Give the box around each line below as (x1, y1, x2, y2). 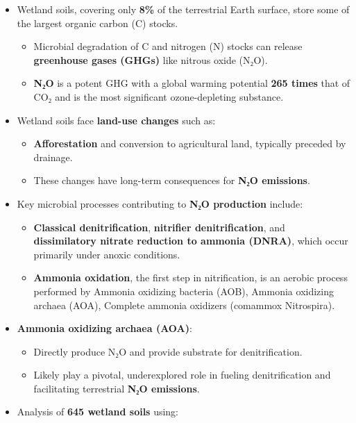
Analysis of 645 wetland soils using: (17, 404, 179, 419)
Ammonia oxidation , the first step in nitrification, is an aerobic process (33, 270, 348, 285)
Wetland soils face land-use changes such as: (17, 113, 216, 127)
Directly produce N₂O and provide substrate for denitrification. (33, 344, 303, 358)
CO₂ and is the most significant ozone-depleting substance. (33, 89, 284, 103)
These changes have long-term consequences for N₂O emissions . (33, 173, 310, 188)
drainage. (33, 149, 73, 164)
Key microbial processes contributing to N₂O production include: (17, 196, 303, 210)
